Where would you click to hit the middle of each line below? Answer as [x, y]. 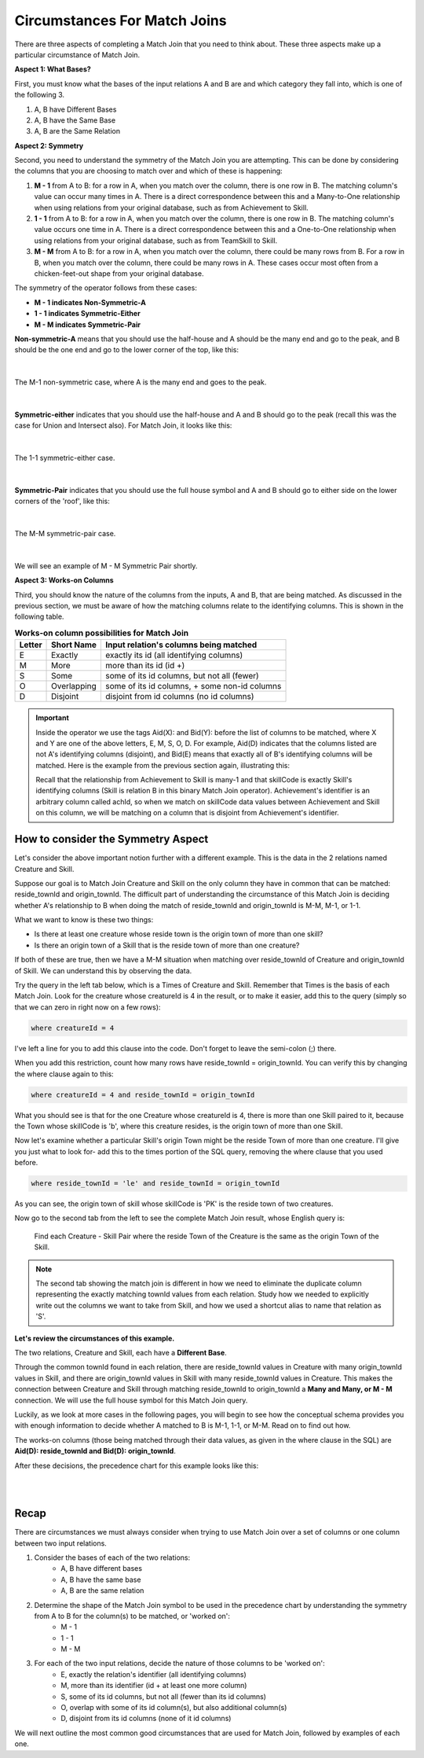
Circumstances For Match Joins [121, 20]
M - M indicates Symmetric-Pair [88, 324]
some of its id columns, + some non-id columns [194, 686]
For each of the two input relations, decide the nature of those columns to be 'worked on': [179, 1664]
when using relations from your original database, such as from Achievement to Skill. [172, 208]
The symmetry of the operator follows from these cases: [106, 288]
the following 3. [40, 95]
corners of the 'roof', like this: [62, 501]
